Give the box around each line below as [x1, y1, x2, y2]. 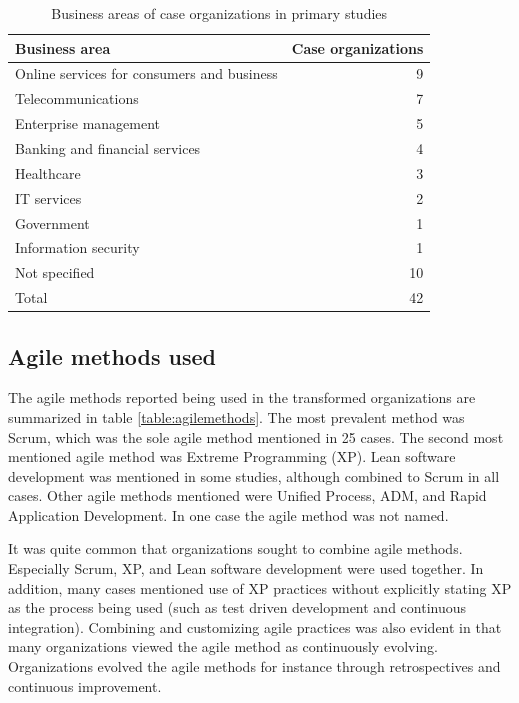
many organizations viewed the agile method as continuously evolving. [8, 636, 438, 657]
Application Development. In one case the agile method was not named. [8, 504, 449, 525]
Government [15, 212, 90, 233]
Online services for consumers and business [15, 63, 278, 84]
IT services [15, 187, 82, 208]
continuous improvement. [8, 675, 162, 696]
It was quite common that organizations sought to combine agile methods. [8, 538, 463, 559]
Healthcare [15, 162, 81, 183]
